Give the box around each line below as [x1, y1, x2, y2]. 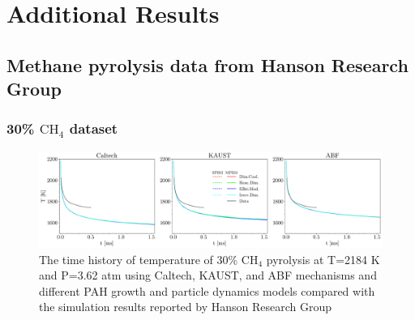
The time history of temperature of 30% [39, 250, 238, 267]
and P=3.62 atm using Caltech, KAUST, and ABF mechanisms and [39, 267, 377, 284]
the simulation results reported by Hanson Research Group [39, 298, 332, 315]
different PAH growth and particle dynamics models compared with [39, 282, 375, 299]
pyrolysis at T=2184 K [266, 250, 380, 267]
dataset [69, 118, 118, 139]
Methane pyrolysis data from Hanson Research [6, 52, 409, 77]
